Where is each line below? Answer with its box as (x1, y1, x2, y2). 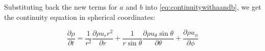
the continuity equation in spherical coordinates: (4, 11, 155, 22)
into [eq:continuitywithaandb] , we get (145, 2, 261, 12)
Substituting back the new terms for (4, 2, 117, 12)
